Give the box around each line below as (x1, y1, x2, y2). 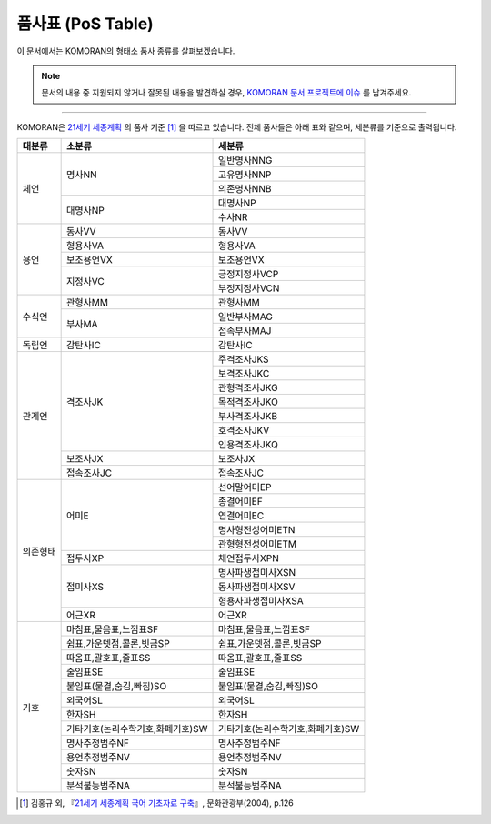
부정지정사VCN (217, 282, 280, 295)
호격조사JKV (217, 424, 270, 437)
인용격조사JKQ (217, 438, 279, 451)
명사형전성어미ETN (217, 524, 296, 537)
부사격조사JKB (217, 410, 277, 423)
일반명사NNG (217, 155, 273, 167)
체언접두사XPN (217, 552, 279, 565)
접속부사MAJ (217, 325, 272, 337)
